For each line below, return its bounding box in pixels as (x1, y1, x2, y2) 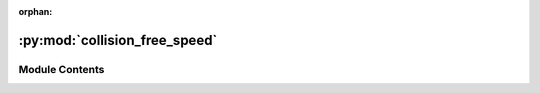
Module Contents (18, 62, 105, 76)
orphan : (18, 6, 53, 17)
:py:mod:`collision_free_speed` (18, 31, 218, 49)
